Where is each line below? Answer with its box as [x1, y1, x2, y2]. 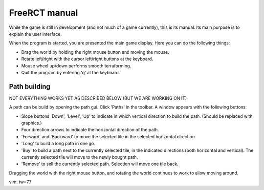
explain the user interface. [9, 31, 62, 37]
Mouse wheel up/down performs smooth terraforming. [21, 63, 132, 68]
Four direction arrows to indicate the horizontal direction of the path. [21, 127, 159, 133]
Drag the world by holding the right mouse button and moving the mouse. [21, 49, 170, 55]
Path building [9, 82, 51, 90]
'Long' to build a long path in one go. [21, 141, 95, 147]
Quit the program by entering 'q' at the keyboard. [21, 69, 120, 75]
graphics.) [21, 120, 42, 126]
